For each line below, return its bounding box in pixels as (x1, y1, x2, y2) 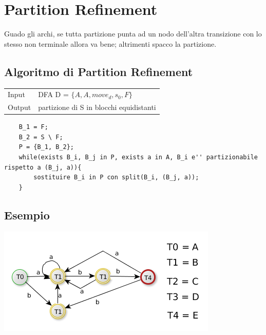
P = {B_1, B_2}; (18, 143, 74, 151)
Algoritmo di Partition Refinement (4, 63, 193, 79)
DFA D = (38, 89, 69, 100)
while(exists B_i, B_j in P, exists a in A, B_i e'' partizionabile (18, 153, 258, 161)
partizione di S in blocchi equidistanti (38, 102, 156, 113)
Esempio (4, 207, 50, 222)
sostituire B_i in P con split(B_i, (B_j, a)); (33, 174, 199, 181)
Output (8, 102, 31, 113)
